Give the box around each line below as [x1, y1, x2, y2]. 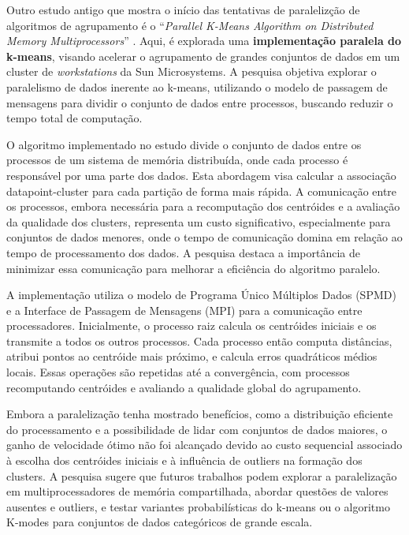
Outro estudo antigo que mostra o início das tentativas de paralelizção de [6, 2, 360, 17]
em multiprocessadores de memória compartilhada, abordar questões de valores [6, 483, 389, 499]
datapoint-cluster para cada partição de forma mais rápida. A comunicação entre [6, 182, 397, 199]
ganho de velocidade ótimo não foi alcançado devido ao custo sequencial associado [6, 436, 403, 453]
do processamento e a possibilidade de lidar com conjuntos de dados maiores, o [6, 421, 388, 437]
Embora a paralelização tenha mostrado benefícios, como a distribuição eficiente [6, 406, 393, 422]
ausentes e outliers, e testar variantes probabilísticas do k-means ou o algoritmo [6, 498, 390, 514]
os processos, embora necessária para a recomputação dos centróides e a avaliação [6, 198, 400, 215]
